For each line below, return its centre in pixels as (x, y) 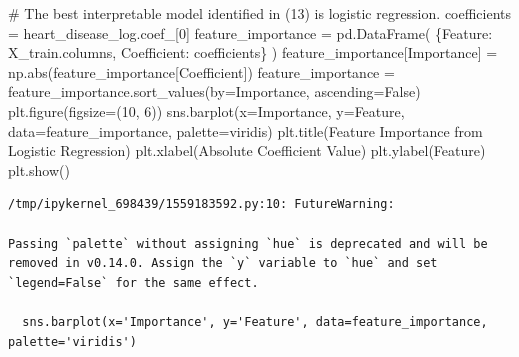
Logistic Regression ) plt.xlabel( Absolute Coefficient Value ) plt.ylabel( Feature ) (247, 150)
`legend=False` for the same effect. (133, 282)
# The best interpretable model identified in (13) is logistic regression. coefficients (260, 13)
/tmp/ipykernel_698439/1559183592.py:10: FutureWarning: (201, 204)
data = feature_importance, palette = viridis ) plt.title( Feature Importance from (245, 130)
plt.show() (39, 169)
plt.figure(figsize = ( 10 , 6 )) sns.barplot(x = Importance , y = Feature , (206, 110)
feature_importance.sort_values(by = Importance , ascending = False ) (214, 91)
